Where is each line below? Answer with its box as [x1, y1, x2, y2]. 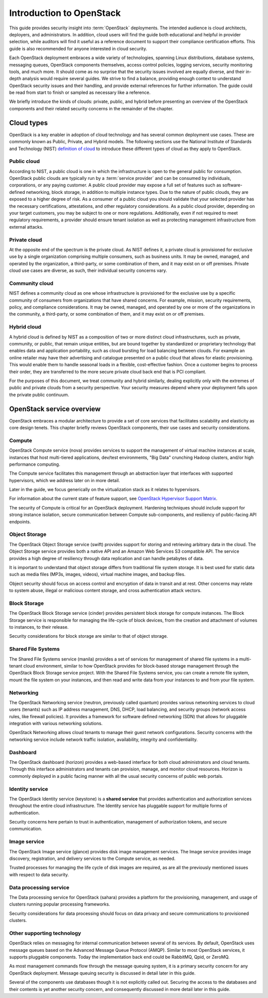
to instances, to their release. [9, 624, 69, 630]
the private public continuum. [9, 392, 69, 398]
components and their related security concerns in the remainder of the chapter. [9, 105, 174, 111]
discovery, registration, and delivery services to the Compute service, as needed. [9, 855, 176, 861]
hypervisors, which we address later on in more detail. [9, 477, 120, 483]
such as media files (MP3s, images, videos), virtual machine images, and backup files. [9, 572, 186, 578]
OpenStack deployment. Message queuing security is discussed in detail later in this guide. [9, 970, 196, 976]
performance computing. [9, 461, 61, 467]
